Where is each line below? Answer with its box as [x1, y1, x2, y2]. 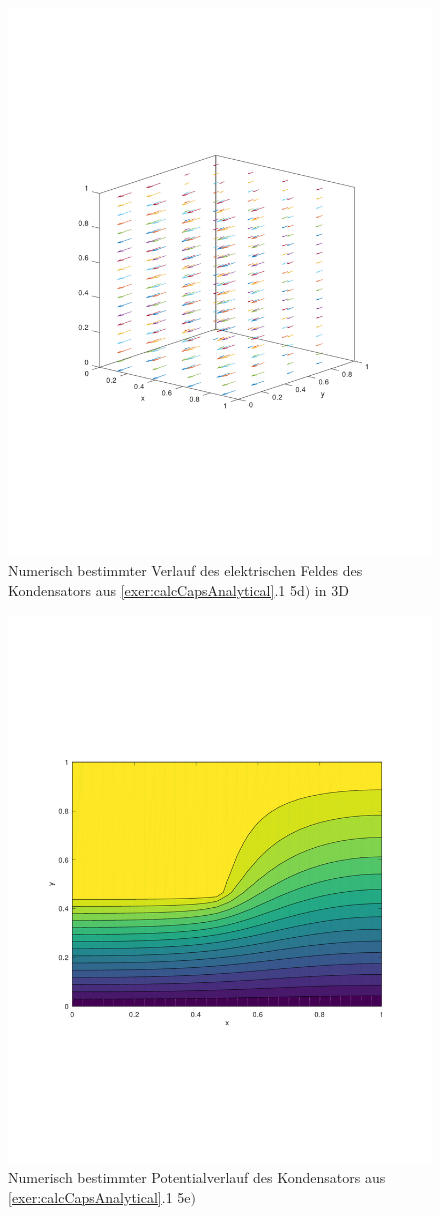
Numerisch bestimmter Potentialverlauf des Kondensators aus [8, 1167, 386, 1188]
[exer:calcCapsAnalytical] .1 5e [8, 1186, 191, 1207]
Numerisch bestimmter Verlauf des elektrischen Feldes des [8, 560, 363, 581]
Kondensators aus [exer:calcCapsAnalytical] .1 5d [8, 580, 305, 601]
